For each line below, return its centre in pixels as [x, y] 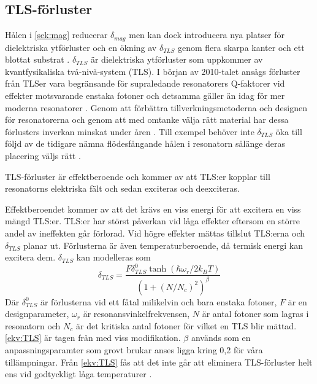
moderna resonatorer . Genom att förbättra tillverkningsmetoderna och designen [156, 107]
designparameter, [37, 314]
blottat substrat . [37, 59]
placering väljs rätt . [43, 155]
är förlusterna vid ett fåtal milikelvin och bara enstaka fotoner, [158, 301]
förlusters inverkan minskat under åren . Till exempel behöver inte [130, 131]
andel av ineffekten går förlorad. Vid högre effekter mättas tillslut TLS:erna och [155, 233]
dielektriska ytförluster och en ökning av [81, 47]
